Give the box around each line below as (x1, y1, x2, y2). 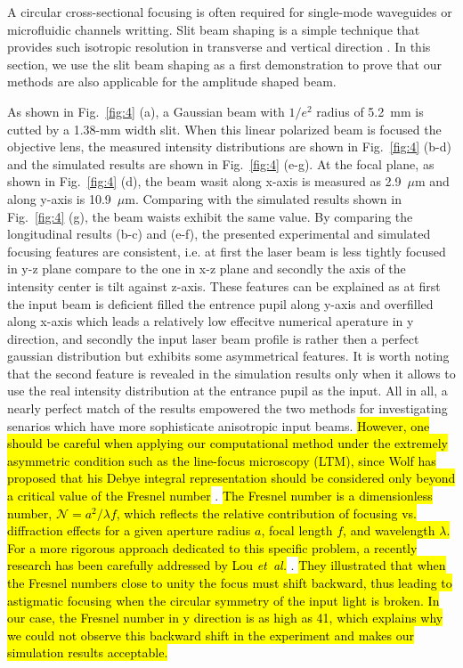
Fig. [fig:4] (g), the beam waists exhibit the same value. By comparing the (7, 207, 413, 225)
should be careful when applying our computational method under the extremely (7, 434, 448, 452)
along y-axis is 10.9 (7, 189, 111, 208)
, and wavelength (343, 521, 435, 540)
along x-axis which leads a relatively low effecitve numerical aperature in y (7, 312, 414, 330)
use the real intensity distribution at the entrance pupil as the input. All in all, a (7, 381, 448, 400)
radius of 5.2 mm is (316, 102, 424, 120)
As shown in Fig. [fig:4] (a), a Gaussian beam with (7, 102, 285, 120)
